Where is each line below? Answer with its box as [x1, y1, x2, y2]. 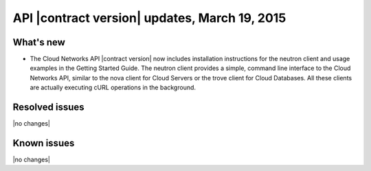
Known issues [12, 137, 75, 149]
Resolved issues [12, 102, 85, 113]
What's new [12, 36, 65, 48]
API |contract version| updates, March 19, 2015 [12, 10, 286, 25]
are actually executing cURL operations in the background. [30, 83, 196, 92]
